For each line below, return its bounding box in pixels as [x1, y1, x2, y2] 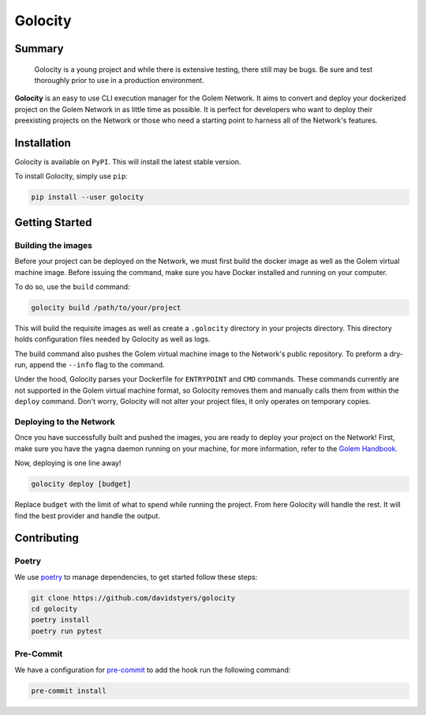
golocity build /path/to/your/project [31, 303, 181, 312]
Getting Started [14, 216, 92, 229]
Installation [14, 136, 71, 149]
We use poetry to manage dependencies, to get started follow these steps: [14, 572, 258, 581]
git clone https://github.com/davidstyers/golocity [31, 593, 236, 602]
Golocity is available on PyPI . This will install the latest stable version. [14, 157, 241, 167]
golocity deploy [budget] [31, 480, 132, 489]
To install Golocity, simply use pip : [14, 171, 128, 181]
